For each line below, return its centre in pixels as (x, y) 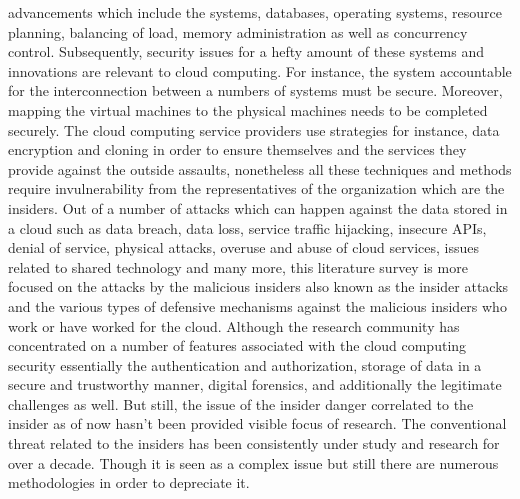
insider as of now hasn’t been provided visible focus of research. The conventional (257, 423)
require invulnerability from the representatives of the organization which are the (256, 188)
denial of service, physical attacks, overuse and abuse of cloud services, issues (244, 247)
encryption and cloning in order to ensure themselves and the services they (237, 149)
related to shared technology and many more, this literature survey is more (238, 266)
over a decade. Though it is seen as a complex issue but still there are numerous (253, 462)
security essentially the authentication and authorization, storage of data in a (245, 364)
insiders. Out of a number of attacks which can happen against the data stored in (258, 207)
